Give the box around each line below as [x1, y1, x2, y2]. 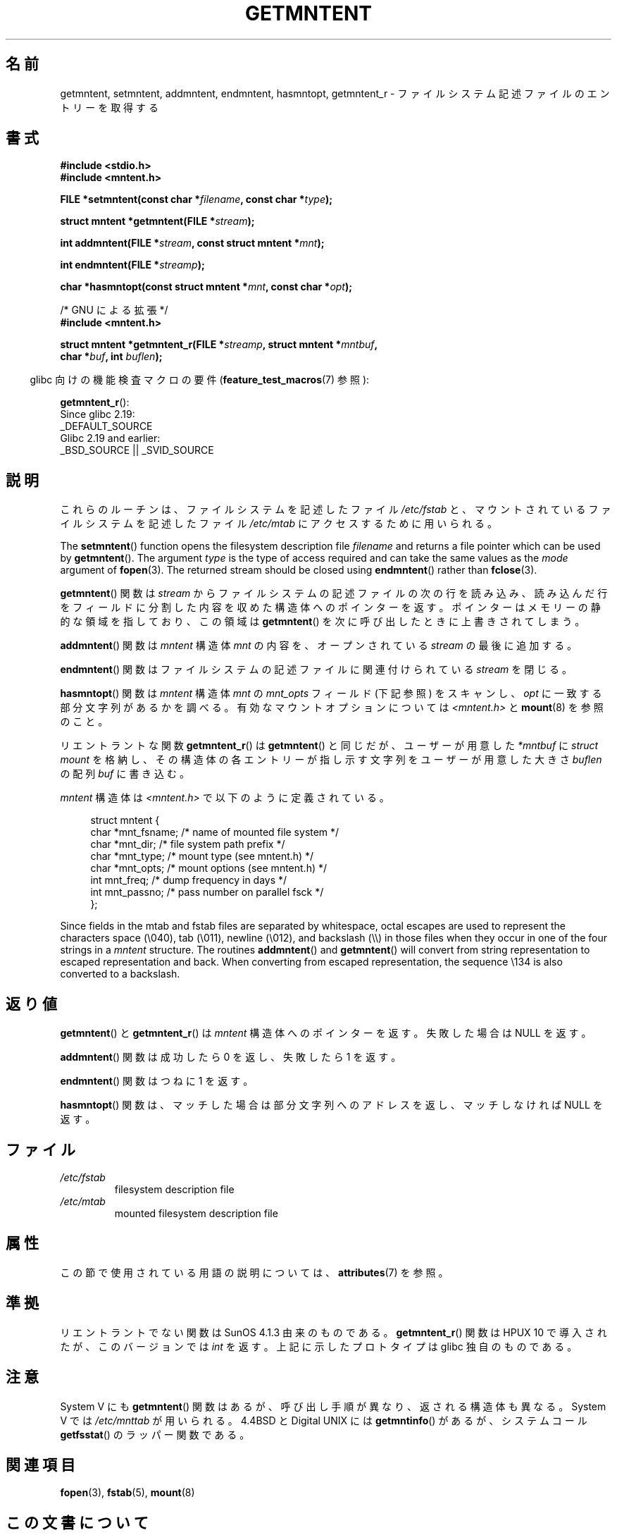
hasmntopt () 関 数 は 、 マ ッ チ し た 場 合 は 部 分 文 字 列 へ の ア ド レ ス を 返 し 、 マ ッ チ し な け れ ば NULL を [60, 1099, 603, 1111]
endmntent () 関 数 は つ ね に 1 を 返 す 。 [60, 1075, 254, 1087]
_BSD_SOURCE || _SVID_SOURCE [60, 444, 214, 457]
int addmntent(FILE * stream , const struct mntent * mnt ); [60, 237, 325, 249]
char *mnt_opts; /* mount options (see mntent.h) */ [90, 862, 328, 875]
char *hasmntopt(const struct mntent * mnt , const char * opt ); [60, 281, 353, 293]
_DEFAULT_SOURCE [60, 420, 153, 433]
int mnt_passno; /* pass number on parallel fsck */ [90, 886, 324, 899]
